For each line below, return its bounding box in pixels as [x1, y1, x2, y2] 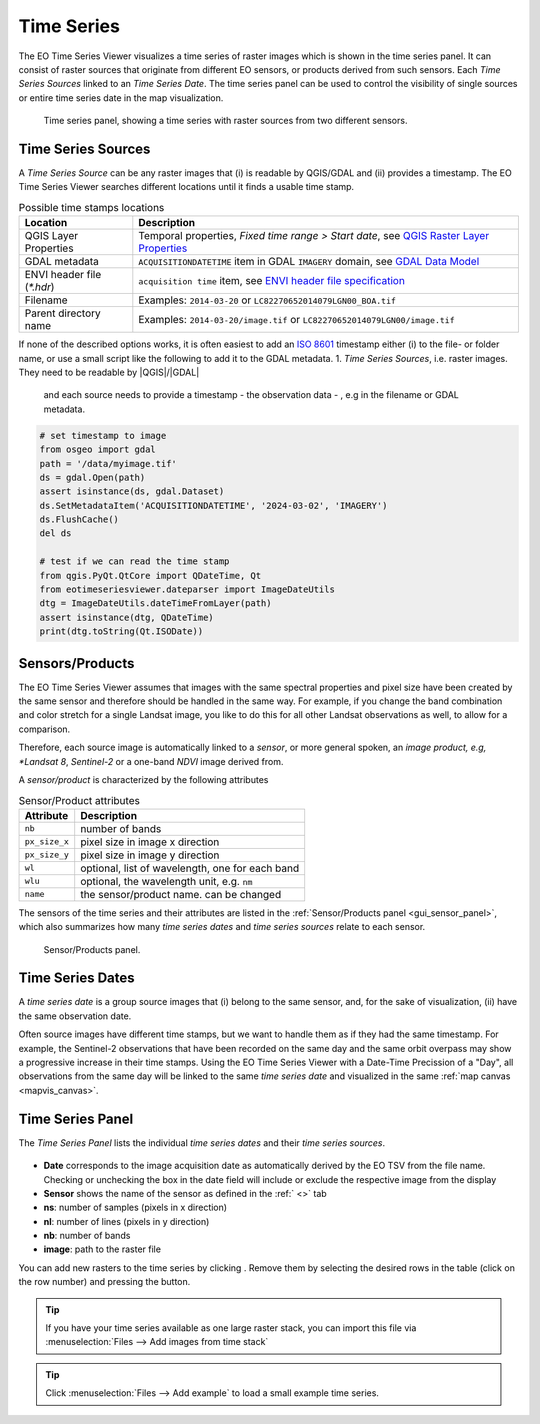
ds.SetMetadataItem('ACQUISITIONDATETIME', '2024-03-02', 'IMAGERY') [39, 500, 388, 511]
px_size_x [24, 836, 70, 847]
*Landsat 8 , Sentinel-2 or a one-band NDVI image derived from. [18, 755, 284, 767]
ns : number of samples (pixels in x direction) [43, 1201, 228, 1214]
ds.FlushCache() [39, 514, 120, 525]
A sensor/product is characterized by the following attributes [18, 774, 269, 786]
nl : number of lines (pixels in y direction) [43, 1215, 210, 1227]
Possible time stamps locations [18, 200, 165, 214]
